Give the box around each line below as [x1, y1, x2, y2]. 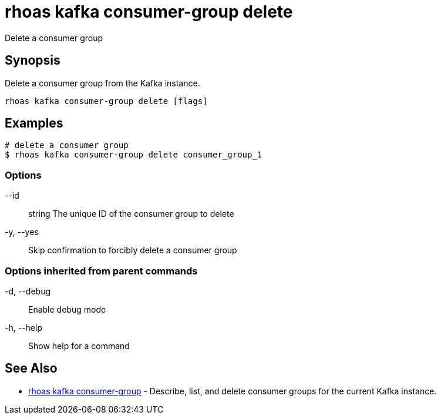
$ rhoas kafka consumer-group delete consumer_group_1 [5, 150, 262, 160]
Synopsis [5, 53, 60, 68]
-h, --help [5, 322, 42, 333]
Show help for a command [28, 340, 130, 351]
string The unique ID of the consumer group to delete [28, 209, 234, 219]
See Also [5, 361, 58, 376]
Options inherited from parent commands [5, 264, 198, 277]
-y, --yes [5, 227, 39, 237]
